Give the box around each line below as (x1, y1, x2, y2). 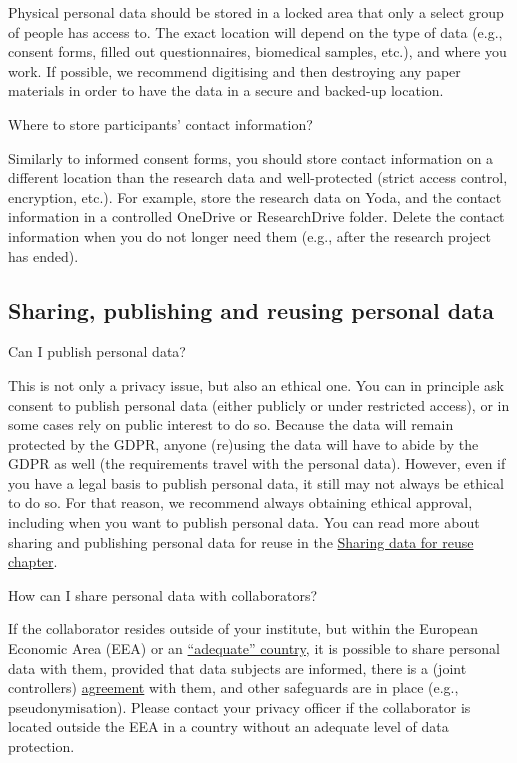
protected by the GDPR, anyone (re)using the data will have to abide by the (8, 433, 479, 454)
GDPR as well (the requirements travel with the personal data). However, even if (8, 453, 506, 474)
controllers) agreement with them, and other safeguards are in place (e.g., (8, 677, 459, 698)
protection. (8, 736, 75, 757)
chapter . (8, 551, 58, 572)
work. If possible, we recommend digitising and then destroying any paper (8, 60, 461, 81)
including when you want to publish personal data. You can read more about (8, 512, 480, 533)
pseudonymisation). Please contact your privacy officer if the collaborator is (8, 696, 471, 717)
